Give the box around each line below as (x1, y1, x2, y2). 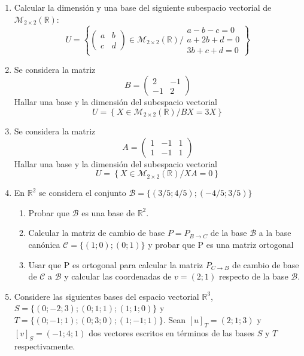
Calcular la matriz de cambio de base (28, 226, 165, 239)
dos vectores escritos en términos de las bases (89, 326, 254, 339)
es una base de (81, 206, 135, 219)
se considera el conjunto (39, 186, 126, 199)
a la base (259, 226, 291, 239)
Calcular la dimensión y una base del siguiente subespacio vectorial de (14, 1, 272, 13)
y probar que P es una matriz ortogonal (148, 238, 294, 250)
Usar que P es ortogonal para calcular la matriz (28, 258, 203, 271)
